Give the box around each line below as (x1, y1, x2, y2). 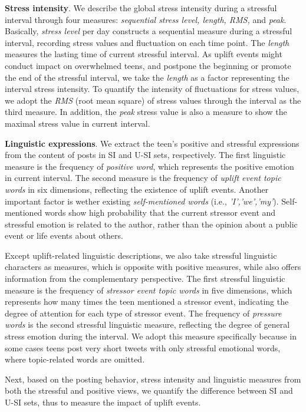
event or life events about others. (5, 229, 123, 242)
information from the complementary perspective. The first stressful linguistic (5, 272, 285, 285)
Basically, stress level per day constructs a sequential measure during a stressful (5, 25, 292, 37)
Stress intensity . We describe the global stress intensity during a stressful (5, 2, 277, 14)
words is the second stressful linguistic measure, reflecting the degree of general (5, 318, 290, 331)
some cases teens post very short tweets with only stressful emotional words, (5, 341, 281, 354)
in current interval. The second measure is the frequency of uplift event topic (5, 172, 281, 184)
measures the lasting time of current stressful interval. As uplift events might (5, 48, 282, 60)
